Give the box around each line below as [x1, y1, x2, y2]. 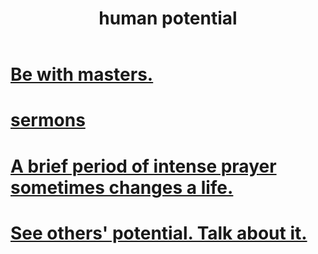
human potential [98, 7, 238, 30]
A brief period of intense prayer [10, 155, 277, 177]
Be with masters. [10, 63, 154, 86]
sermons [10, 109, 86, 132]
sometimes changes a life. [10, 176, 234, 199]
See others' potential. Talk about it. [10, 222, 308, 244]
